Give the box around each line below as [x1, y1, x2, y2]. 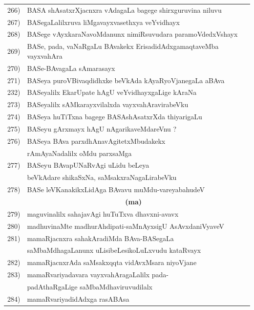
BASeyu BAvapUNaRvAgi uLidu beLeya [27, 160, 149, 170]
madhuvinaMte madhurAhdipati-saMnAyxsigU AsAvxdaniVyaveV [27, 221, 224, 231]
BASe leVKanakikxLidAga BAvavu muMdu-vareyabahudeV [27, 184, 205, 195]
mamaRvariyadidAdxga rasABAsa [27, 293, 129, 304]
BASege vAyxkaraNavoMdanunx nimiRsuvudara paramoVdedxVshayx [27, 29, 238, 39]
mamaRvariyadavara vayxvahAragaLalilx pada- [27, 269, 169, 280]
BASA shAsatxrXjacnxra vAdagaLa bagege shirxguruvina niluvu [27, 4, 222, 15]
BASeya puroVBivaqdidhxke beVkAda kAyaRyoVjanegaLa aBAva [27, 75, 225, 85]
